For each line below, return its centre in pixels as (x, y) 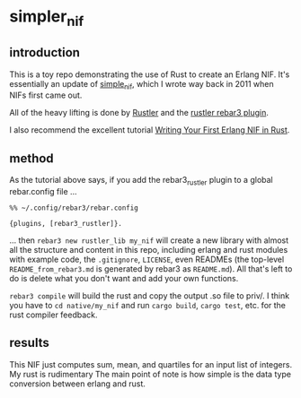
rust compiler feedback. (53, 315)
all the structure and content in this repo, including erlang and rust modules (149, 250)
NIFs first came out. (46, 95)
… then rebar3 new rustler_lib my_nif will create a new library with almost (149, 240)
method (31, 158)
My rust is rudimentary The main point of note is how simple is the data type (150, 374)
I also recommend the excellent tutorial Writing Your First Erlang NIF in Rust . (150, 130)
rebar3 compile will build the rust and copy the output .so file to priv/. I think (150, 296)
